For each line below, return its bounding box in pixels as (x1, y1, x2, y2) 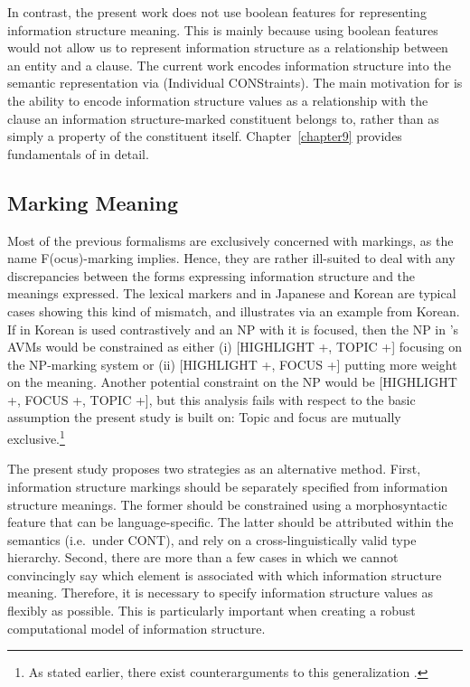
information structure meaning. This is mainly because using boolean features (7, 20, 438, 39)
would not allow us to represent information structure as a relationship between (7, 38, 448, 57)
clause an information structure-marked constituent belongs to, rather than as (7, 108, 439, 127)
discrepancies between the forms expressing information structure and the (7, 266, 416, 285)
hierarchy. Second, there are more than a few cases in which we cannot (7, 548, 399, 567)
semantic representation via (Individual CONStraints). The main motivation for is (7, 73, 463, 92)
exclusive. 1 (7, 427, 65, 447)
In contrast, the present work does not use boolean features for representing (7, 3, 427, 21)
